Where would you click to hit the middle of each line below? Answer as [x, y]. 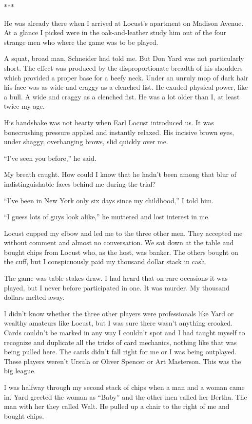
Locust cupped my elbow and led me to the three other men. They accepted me [123, 233]
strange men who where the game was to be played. [81, 42]
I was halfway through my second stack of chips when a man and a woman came [124, 387]
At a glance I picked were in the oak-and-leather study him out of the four [115, 32]
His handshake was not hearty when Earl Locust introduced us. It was [109, 122]
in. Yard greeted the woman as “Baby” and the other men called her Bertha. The [126, 396]
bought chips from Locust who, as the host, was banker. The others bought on [121, 252]
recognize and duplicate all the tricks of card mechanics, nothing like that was [120, 342]
